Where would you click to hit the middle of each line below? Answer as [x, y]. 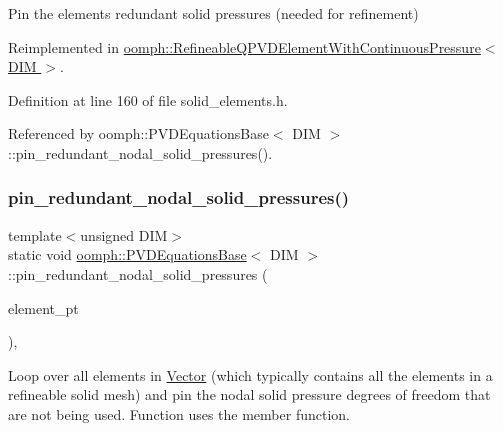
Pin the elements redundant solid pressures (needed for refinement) [213, 13]
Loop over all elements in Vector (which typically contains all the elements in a [250, 374]
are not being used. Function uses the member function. [179, 413]
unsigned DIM [124, 234]
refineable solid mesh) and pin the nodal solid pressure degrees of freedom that [249, 394]
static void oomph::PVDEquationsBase [127, 254]
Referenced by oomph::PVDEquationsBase [138, 133]
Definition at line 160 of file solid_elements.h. [148, 99]
